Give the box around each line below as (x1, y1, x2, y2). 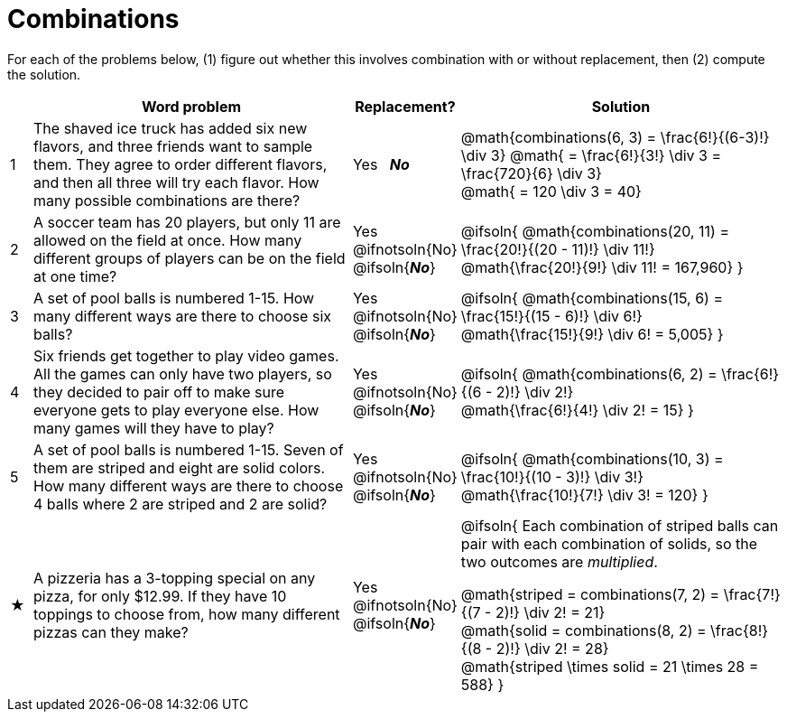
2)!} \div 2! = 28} (495, 639, 609, 658)
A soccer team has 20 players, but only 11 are (33, 212, 341, 231)
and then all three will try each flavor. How (33, 173, 319, 191)
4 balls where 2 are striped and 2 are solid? (33, 494, 328, 513)
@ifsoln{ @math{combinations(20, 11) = (460, 221, 729, 240)
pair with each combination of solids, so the (460, 534, 758, 553)
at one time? (33, 266, 117, 285)
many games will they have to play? (33, 418, 274, 437)
